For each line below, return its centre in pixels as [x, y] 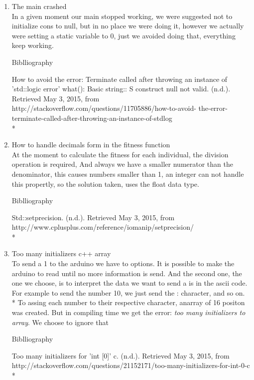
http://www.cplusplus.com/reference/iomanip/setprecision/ [103, 227]
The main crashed [39, 6]
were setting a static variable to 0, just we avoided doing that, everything [124, 35]
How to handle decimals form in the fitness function [91, 145]
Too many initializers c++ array [61, 253]
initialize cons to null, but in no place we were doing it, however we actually [128, 26]
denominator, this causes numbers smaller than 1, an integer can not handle [128, 174]
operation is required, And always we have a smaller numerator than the [122, 164]
